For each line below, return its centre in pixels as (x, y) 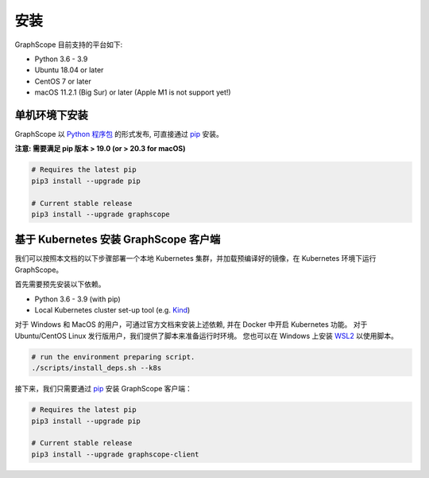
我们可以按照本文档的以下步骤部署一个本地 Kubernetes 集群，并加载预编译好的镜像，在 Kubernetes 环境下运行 (195, 258)
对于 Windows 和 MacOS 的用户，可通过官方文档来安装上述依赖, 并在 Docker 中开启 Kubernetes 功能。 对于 (191, 324)
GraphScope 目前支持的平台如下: (69, 45)
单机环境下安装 (51, 115)
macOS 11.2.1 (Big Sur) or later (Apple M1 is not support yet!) (133, 92)
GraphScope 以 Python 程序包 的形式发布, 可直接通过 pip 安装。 (119, 134)
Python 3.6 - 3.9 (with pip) (77, 299)
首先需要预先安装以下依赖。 (60, 284)
